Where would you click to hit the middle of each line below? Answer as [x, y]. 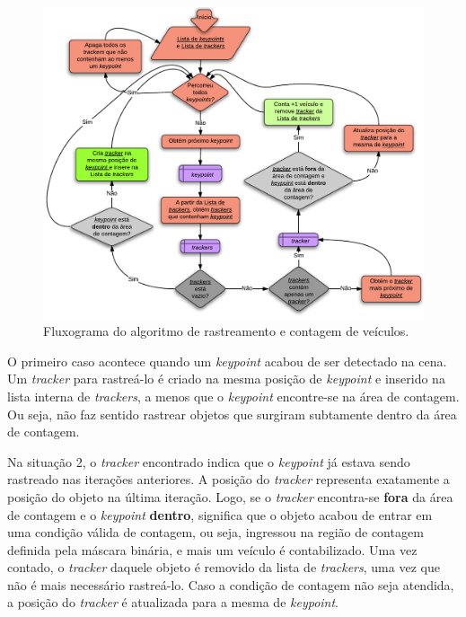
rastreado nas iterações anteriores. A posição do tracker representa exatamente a [229, 479]
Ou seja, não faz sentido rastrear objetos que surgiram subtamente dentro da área [232, 414]
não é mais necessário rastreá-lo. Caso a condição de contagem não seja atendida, [231, 584]
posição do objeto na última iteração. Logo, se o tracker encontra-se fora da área [230, 496]
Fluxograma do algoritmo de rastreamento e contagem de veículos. [226, 331]
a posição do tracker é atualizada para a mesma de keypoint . [173, 602]
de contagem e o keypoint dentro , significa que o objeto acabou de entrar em [220, 514]
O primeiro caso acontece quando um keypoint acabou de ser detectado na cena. [227, 361]
